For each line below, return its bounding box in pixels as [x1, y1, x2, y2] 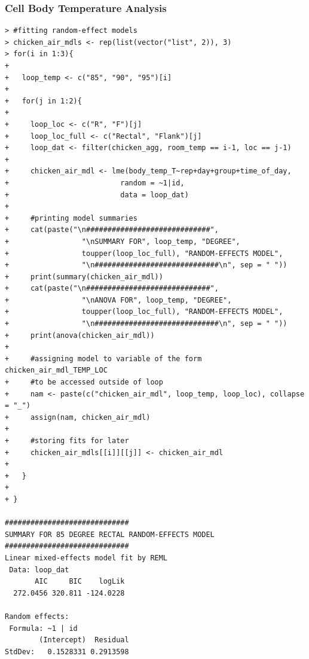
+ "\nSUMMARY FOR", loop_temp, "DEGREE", [5, 237, 240, 246]
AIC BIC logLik [35, 577, 125, 586]
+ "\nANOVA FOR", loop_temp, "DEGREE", [5, 295, 232, 304]
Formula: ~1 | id [9, 624, 78, 633]
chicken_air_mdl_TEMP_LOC [5, 366, 108, 375]
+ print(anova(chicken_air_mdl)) [5, 331, 155, 340]
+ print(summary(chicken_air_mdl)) [5, 272, 163, 281]
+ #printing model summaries [5, 213, 137, 222]
